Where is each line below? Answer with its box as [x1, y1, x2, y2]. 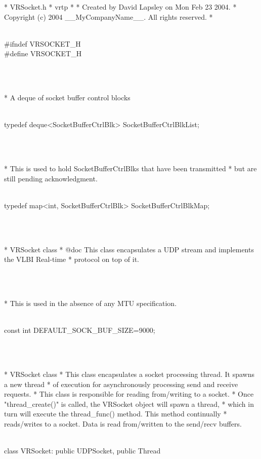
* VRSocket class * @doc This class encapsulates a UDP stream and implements [4, 244, 254, 254]
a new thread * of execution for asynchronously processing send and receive [4, 378, 238, 389]
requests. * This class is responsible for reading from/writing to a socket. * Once [4, 389, 254, 399]
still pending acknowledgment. [4, 173, 98, 183]
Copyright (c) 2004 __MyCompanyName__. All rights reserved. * [4, 11, 213, 22]
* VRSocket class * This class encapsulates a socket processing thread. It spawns [4, 369, 254, 379]
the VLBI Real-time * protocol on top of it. [4, 254, 139, 264]
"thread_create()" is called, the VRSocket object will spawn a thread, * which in [4, 398, 254, 409]
